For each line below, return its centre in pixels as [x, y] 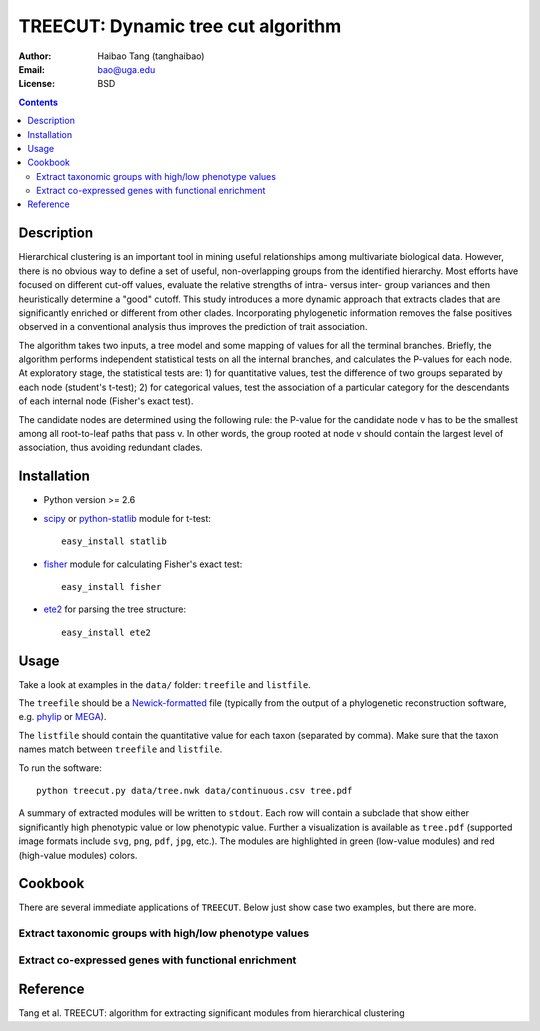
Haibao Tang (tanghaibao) [151, 56]
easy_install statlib [114, 541]
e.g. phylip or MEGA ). [62, 717]
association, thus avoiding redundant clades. [111, 447]
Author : [35, 56]
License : [36, 84]
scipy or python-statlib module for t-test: [127, 518]
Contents [38, 102]
